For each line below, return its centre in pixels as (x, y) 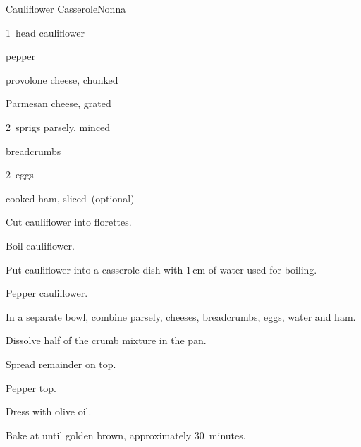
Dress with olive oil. (49, 411)
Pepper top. (31, 387)
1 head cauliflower (45, 32)
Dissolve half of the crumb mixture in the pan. (106, 340)
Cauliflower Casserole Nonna (66, 8)
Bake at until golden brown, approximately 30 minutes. (126, 435)
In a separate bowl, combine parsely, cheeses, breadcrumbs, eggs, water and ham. (181, 316)
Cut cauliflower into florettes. (69, 222)
